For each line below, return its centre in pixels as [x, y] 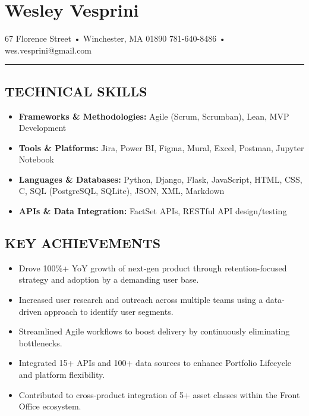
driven [30, 311]
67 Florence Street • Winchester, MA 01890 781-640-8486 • [115, 38]
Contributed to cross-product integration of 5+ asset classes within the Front [159, 394]
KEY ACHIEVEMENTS [83, 243]
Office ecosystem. [50, 406]
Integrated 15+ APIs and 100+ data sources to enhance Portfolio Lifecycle [155, 363]
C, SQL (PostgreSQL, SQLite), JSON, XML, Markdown [122, 191]
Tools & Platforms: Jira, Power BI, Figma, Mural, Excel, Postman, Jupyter [161, 147]
